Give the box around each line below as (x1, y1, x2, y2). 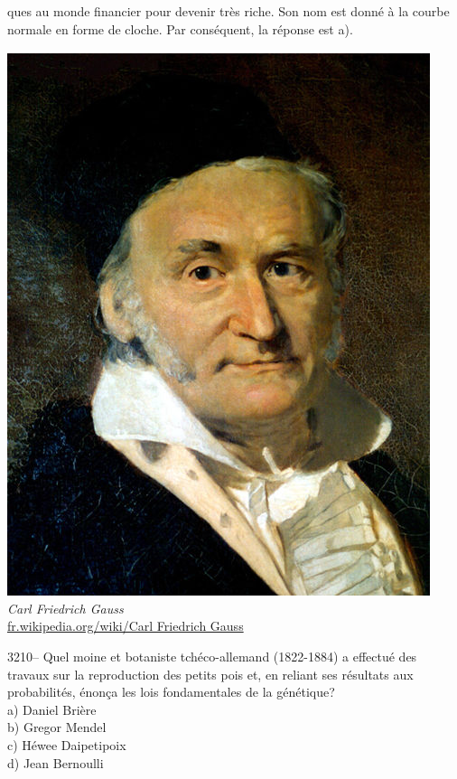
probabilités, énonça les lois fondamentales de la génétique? (7, 682, 335, 701)
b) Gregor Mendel (7, 718, 107, 737)
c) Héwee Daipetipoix (7, 735, 126, 754)
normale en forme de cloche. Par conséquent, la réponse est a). (7, 19, 353, 38)
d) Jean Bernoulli (7, 753, 104, 772)
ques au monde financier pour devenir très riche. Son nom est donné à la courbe (7, 2, 450, 20)
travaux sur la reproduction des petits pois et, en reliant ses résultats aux (7, 664, 414, 683)
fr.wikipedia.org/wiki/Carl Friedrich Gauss (7, 616, 244, 635)
